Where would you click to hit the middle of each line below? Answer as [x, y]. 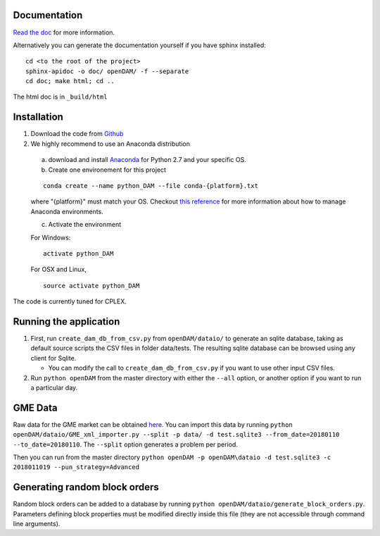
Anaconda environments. [67, 211]
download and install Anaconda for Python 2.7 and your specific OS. [147, 160]
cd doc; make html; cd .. [70, 81]
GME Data [35, 407]
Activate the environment [85, 225]
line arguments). [37, 524]
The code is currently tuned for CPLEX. [70, 301]
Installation [38, 117]
